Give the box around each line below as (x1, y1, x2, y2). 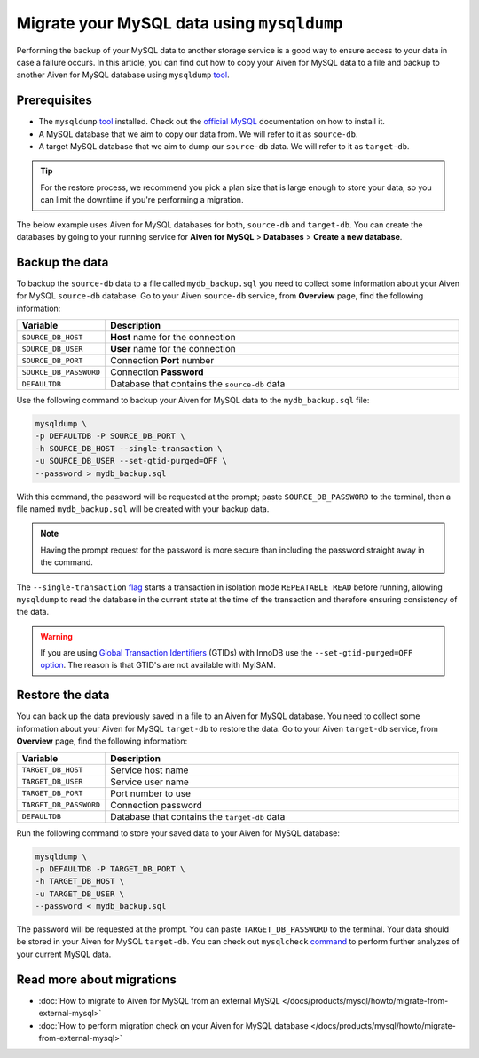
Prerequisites (16, 93, 92, 108)
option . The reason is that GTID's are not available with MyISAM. (40, 660, 277, 671)
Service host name (110, 764, 189, 776)
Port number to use (110, 787, 191, 799)
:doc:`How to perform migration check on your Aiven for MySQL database (38, 1020, 310, 1030)
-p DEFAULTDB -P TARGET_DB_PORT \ (35, 863, 185, 874)
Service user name (110, 776, 190, 788)
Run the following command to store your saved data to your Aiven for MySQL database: (16, 827, 341, 839)
